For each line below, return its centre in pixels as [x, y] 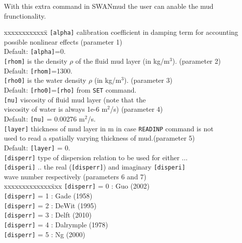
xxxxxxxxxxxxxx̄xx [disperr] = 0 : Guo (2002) [77, 186]
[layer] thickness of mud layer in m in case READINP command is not [109, 128]
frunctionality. [25, 15]
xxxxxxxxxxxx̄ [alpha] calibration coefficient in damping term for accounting [121, 32]
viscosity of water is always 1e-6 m [56, 109]
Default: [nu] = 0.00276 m [44, 118]
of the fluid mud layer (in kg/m [123, 61]
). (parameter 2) [196, 61]
